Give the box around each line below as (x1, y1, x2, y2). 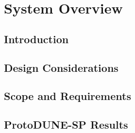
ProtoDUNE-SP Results (4, 117, 128, 132)
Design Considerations (4, 60, 118, 75)
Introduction (4, 31, 69, 46)
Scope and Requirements (4, 88, 131, 103)
